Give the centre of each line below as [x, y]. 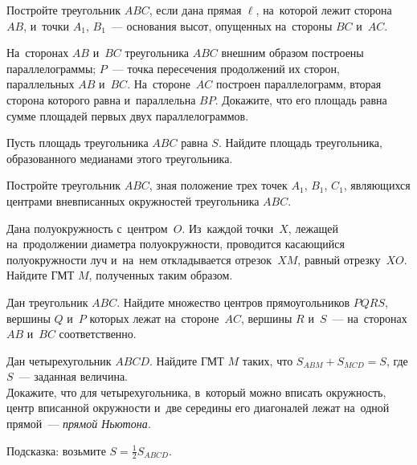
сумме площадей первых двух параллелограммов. [128, 115]
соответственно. [98, 334]
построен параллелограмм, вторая [299, 84]
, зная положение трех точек [218, 185]
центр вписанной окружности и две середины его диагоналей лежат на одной [198, 408]
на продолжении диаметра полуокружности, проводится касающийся [176, 244]
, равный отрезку [339, 259]
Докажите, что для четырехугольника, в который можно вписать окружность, [196, 392]
